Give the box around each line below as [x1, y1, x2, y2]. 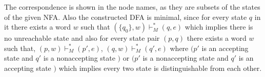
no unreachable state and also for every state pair [4, 33, 160, 43]
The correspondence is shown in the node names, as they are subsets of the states [4, 2, 260, 12]
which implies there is [185, 21, 253, 32]
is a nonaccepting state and [142, 53, 229, 63]
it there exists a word [4, 21, 71, 32]
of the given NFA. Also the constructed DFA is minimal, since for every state [4, 11, 247, 22]
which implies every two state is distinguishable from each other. [58, 62, 262, 73]
